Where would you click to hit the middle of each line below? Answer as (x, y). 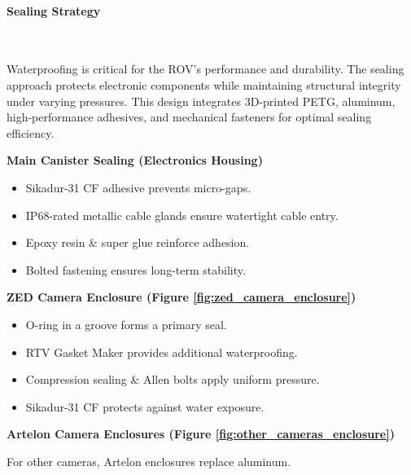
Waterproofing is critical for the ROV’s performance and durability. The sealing (205, 69)
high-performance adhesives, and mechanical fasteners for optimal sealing (189, 117)
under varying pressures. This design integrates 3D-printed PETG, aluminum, (201, 101)
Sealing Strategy (54, 10)
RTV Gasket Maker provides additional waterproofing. (162, 352)
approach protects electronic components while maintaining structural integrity (204, 84)
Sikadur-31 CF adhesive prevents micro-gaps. (138, 187)
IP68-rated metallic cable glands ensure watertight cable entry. (182, 215)
